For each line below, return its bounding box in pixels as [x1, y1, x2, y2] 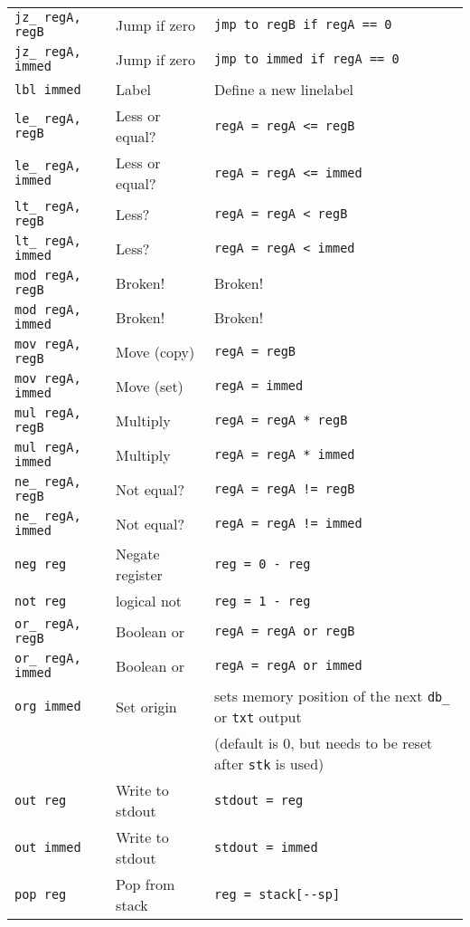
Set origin [116, 695, 177, 717]
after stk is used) [214, 753, 324, 774]
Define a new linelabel [214, 79, 354, 100]
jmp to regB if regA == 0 [214, 17, 392, 32]
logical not [116, 590, 183, 611]
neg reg [14, 557, 67, 571]
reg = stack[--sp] [214, 887, 341, 902]
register [116, 564, 163, 585]
